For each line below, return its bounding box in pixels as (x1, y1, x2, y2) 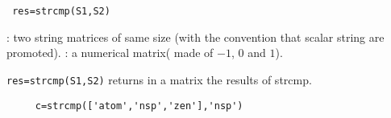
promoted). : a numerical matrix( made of (6, 44, 214, 61)
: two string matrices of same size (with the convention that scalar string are (6, 28, 385, 45)
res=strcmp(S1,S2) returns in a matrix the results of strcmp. (6, 71, 312, 87)
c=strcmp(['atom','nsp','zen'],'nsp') (35, 100, 243, 112)
